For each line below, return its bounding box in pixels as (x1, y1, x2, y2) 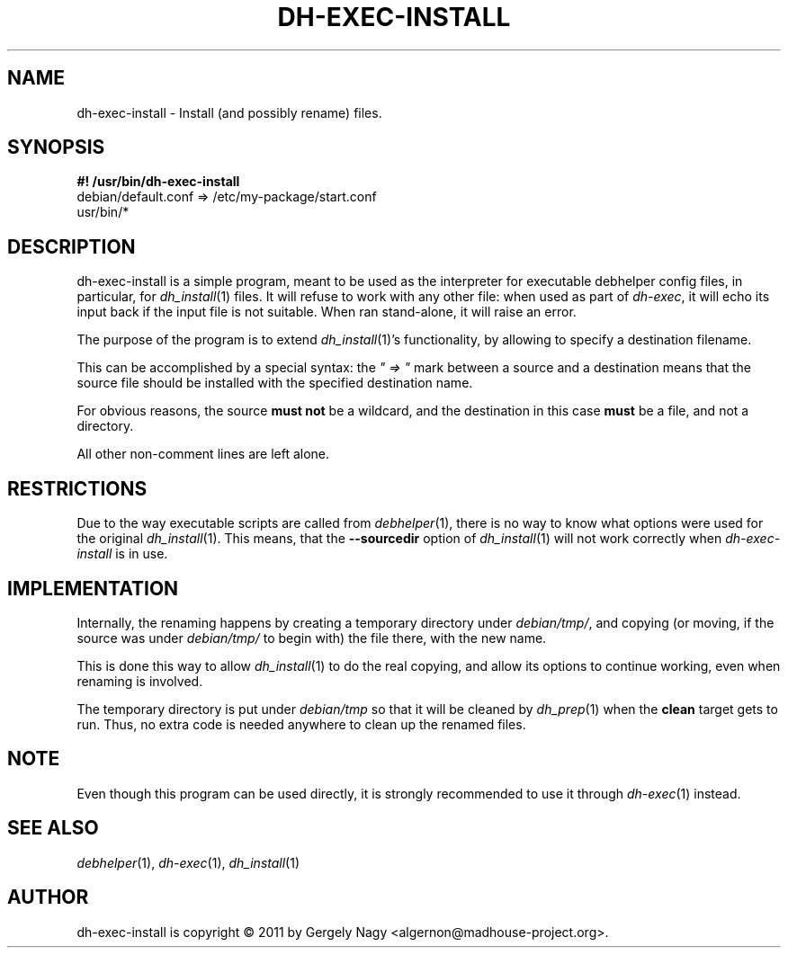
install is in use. (76, 546, 168, 562)
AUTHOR (7, 886, 89, 909)
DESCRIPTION (7, 235, 136, 258)
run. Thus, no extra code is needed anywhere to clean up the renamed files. (76, 716, 526, 732)
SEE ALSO (7, 817, 99, 840)
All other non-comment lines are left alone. (76, 446, 330, 462)
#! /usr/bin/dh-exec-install (76, 174, 240, 190)
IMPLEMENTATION (7, 576, 179, 600)
